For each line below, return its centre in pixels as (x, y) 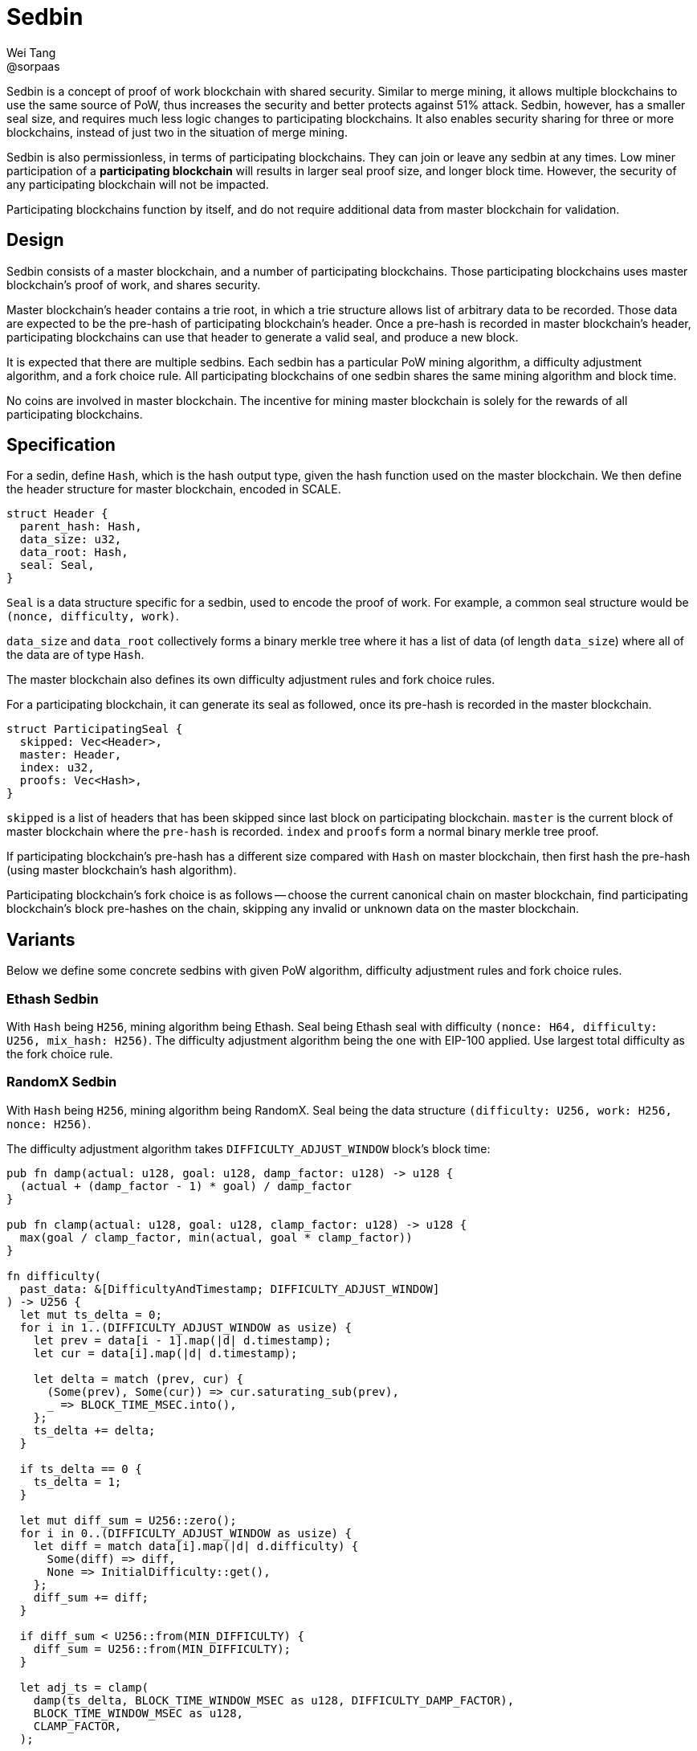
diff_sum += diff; (91, 1597)
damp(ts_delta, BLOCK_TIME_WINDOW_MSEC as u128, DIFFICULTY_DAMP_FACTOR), (274, 1700)
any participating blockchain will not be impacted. (138, 184)
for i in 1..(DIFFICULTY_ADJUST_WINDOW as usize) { (185, 1327)
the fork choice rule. (60, 1054)
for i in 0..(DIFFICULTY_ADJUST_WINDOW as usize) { (185, 1533)
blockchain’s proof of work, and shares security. (134, 284)
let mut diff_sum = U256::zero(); (128, 1520)
